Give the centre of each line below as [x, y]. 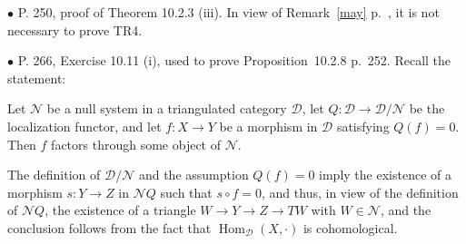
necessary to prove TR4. [75, 29]
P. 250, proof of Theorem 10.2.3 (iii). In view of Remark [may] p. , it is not [228, 12]
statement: [37, 78]
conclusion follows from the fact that [109, 227]
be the [427, 108]
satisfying [363, 126]
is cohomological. [350, 227]
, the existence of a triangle [120, 210]
